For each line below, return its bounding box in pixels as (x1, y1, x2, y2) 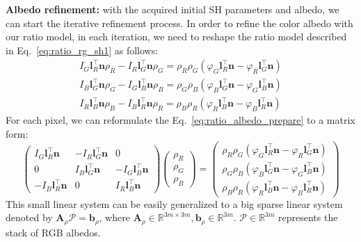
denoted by (6, 210, 53, 225)
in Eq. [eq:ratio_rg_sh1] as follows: (6, 42, 159, 57)
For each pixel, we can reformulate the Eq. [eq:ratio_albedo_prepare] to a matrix (6, 113, 355, 127)
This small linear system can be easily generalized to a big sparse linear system (6, 196, 343, 211)
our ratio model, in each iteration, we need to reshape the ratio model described (6, 29, 347, 44)
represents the (278, 210, 338, 225)
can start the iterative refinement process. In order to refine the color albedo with (6, 15, 353, 30)
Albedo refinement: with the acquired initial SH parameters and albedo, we (6, 2, 339, 16)
